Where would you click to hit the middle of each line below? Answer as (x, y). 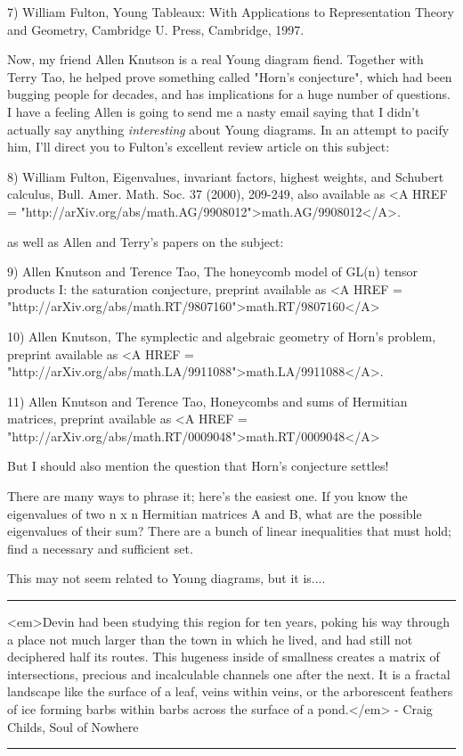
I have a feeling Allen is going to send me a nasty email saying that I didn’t (214, 111)
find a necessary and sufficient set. (100, 548)
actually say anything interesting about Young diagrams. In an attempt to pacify (228, 129)
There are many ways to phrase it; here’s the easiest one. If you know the (207, 496)
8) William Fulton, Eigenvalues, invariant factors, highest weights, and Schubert (226, 176)
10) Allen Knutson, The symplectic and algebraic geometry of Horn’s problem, (222, 336)
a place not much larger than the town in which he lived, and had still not (210, 639)
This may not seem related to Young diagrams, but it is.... (167, 578)
